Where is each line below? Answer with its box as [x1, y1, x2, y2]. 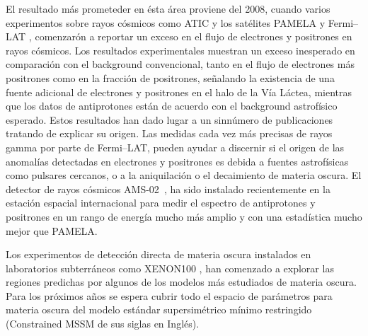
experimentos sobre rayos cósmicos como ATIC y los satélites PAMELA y [6, 15, 326, 30]
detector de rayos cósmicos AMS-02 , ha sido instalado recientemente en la [6, 181, 330, 196]
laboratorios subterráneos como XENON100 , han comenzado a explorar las [6, 260, 334, 275]
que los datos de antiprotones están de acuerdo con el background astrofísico [6, 98, 338, 113]
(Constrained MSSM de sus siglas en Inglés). [6, 316, 200, 331]
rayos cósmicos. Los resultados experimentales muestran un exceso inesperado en [6, 42, 355, 57]
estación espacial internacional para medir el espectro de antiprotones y [6, 195, 316, 210]
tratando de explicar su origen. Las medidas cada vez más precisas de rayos [6, 126, 333, 141]
